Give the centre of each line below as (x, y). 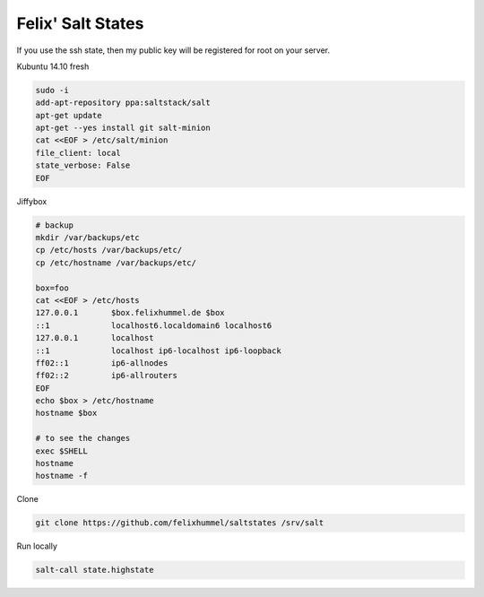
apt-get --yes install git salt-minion (123, 128)
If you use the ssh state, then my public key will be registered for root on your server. (173, 50)
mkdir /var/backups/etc (88, 238)
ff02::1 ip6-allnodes (102, 363)
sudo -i (52, 90)
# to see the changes (83, 438)
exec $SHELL (62, 451)
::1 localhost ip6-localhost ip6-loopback (158, 350)
